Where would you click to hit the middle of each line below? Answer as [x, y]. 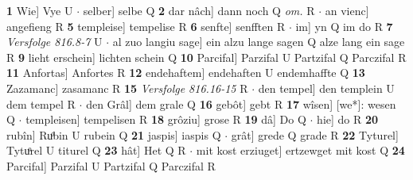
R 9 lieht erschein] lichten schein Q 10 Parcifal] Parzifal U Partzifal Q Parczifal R [206, 57]
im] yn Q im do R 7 [344, 26]
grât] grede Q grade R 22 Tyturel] [315, 134]
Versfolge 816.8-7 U [55, 42]
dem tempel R [41, 103]
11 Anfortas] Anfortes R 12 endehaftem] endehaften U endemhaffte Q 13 [186, 73]
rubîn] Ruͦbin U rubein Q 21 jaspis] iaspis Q [114, 134]
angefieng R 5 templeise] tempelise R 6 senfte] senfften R [146, 26]
